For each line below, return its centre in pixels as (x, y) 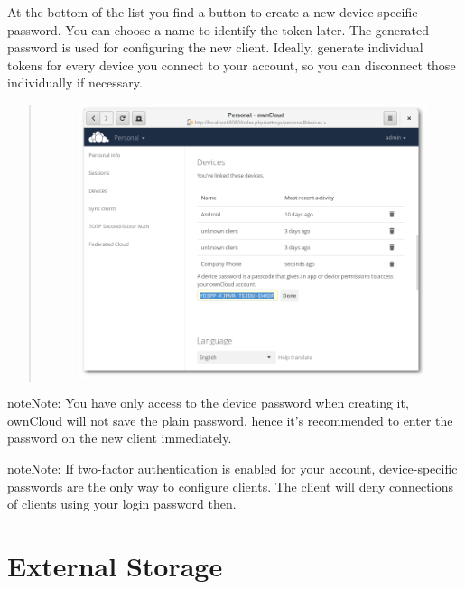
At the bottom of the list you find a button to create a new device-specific (213, 12)
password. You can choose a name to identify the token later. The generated (218, 29)
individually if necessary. (75, 83)
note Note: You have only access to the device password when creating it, (208, 403)
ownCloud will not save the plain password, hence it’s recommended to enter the (230, 420)
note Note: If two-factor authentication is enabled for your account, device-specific (232, 469)
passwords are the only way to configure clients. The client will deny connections (230, 486)
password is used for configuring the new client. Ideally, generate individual (215, 47)
